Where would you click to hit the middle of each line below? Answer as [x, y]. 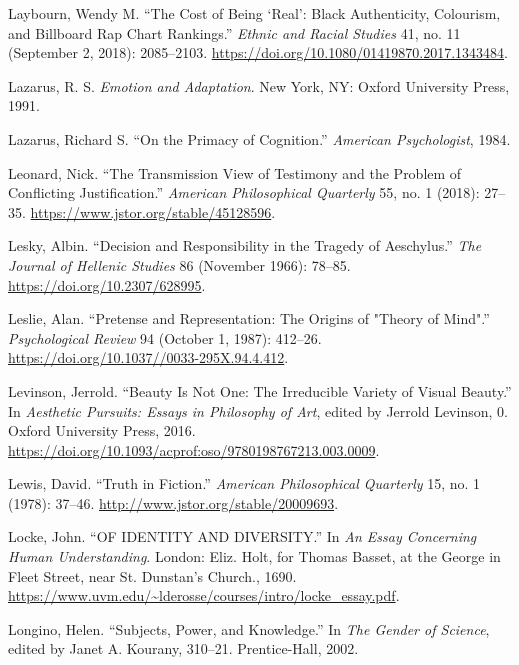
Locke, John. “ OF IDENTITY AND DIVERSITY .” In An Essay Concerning [242, 536]
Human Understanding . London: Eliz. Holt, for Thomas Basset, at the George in [254, 556]
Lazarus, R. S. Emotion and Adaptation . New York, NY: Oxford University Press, [259, 85]
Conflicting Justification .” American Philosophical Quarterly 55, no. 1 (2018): [244, 192]
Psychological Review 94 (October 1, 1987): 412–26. [165, 337]
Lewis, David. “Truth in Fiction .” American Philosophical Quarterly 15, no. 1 [244, 483]
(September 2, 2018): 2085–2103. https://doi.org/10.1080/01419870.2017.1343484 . [258, 52]
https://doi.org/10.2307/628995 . [107, 284]
